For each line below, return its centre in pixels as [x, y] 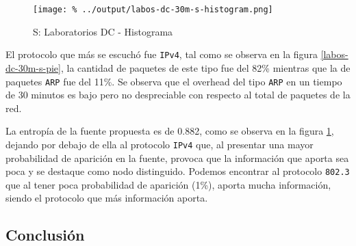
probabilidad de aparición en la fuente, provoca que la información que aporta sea [177, 158]
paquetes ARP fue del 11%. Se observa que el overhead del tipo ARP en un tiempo [174, 81]
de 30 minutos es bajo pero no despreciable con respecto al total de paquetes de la [178, 95]
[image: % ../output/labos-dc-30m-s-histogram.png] [153, 10]
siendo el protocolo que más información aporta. [107, 198]
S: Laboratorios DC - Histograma [103, 31]
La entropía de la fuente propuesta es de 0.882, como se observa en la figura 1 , [170, 131]
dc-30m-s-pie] [33, 67]
